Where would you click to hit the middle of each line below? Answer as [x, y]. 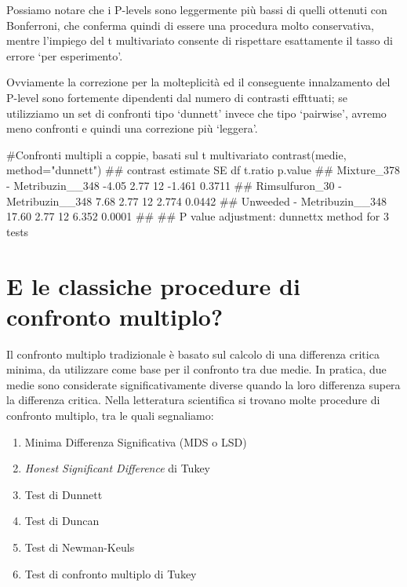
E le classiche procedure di [153, 285]
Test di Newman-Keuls [80, 547]
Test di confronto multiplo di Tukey [111, 573]
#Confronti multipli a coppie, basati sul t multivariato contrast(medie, [176, 154]
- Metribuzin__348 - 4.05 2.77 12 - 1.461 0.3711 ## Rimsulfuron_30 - [174, 185]
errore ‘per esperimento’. [65, 55]
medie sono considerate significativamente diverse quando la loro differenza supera [203, 384]
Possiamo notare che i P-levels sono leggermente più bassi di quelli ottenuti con [197, 9]
